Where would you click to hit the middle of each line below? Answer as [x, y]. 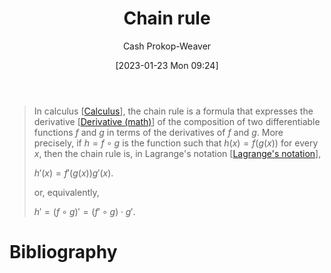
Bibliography [63, 252]
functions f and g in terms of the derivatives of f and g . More [158, 132]
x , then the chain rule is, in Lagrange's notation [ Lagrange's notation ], [177, 153]
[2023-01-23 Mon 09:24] [167, 65]
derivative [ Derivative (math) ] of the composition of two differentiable [177, 121]
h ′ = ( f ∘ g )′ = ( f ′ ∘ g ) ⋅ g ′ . [84, 211]
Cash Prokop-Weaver [167, 46]
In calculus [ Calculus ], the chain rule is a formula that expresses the [173, 111]
